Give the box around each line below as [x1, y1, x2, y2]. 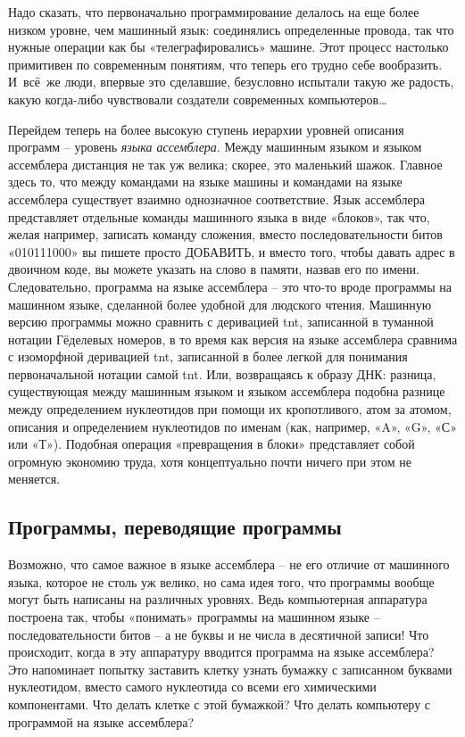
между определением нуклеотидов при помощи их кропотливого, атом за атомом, [8, 400, 452, 418]
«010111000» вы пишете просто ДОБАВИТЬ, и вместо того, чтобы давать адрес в [8, 242, 455, 261]
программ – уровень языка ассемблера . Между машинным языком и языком [8, 137, 422, 156]
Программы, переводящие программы [8, 513, 342, 541]
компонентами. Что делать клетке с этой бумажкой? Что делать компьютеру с [8, 694, 431, 713]
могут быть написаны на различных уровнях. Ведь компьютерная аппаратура [8, 590, 428, 609]
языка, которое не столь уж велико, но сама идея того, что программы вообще [8, 572, 435, 591]
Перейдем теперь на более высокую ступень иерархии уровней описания [8, 120, 404, 138]
